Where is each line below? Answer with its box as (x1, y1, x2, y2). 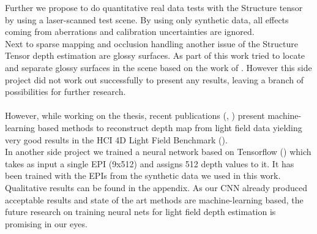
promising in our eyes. (5, 217, 88, 230)
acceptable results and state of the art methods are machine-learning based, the (5, 193, 304, 206)
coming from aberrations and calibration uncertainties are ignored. (5, 25, 255, 38)
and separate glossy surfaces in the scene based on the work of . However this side (5, 61, 312, 74)
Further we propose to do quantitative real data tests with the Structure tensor (5, 1, 303, 13)
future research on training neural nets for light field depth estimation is (5, 205, 276, 218)
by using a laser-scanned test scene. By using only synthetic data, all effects (5, 13, 289, 26)
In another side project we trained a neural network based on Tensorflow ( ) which (5, 145, 311, 158)
